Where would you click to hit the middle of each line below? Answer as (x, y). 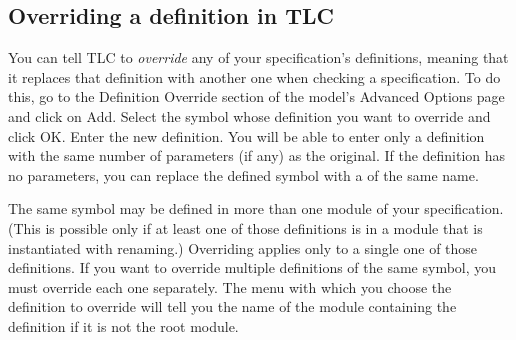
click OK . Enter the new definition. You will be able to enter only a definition (246, 135)
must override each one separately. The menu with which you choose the (230, 286)
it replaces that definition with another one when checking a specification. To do (254, 76)
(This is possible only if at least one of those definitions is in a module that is (245, 227)
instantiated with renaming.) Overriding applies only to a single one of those (243, 247)
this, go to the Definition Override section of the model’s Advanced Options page (256, 96)
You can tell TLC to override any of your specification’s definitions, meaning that (258, 57)
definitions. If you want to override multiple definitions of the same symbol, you (252, 267)
